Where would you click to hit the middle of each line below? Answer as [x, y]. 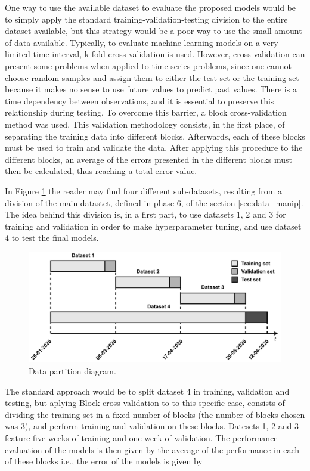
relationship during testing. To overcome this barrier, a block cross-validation [146, 112]
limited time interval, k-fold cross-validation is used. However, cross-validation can [155, 54]
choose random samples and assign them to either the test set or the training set [152, 77]
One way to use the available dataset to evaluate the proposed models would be [150, 7]
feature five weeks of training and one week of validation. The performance [141, 437]
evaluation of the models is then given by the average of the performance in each [152, 449]
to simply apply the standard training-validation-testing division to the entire [146, 19]
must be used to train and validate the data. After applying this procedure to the [154, 148]
